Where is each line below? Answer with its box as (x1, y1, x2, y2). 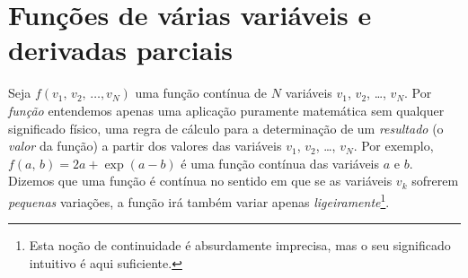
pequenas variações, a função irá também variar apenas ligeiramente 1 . (8, 189, 390, 211)
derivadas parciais (8, 31, 234, 68)
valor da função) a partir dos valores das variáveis (8, 136, 282, 155)
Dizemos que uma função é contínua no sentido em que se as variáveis (8, 171, 393, 190)
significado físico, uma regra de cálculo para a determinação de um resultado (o (8, 118, 444, 137)
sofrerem (411, 171, 459, 190)
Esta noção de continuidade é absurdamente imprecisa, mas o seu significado (29, 236, 451, 255)
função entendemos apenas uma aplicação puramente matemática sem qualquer (8, 100, 445, 119)
